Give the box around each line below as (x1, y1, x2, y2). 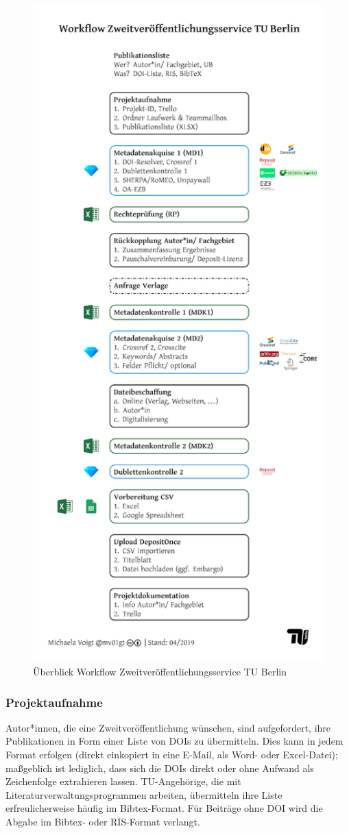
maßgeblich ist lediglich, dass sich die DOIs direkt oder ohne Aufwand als (5, 760, 314, 775)
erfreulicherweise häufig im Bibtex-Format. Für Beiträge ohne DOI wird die (5, 801, 323, 815)
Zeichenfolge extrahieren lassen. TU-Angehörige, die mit (5, 774, 241, 788)
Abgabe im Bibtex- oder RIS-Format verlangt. (5, 815, 200, 828)
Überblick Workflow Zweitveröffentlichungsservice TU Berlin (33, 664, 287, 679)
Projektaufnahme (5, 693, 103, 710)
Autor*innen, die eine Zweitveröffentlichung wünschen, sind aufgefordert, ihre (5, 720, 331, 734)
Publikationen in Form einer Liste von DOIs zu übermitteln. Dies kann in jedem (5, 734, 344, 748)
